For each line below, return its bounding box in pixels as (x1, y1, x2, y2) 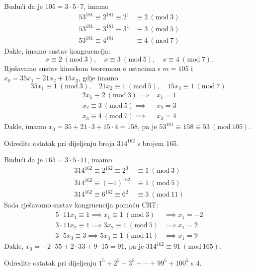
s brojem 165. (137, 137, 179, 148)
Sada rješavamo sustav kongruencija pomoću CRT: (4, 200, 159, 210)
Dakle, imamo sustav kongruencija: (4, 46, 110, 56)
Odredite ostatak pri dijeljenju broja (4, 137, 115, 148)
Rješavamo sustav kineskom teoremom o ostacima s (4, 63, 161, 73)
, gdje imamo (78, 72, 118, 83)
